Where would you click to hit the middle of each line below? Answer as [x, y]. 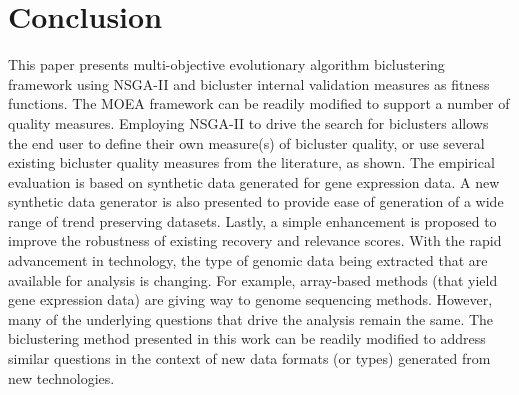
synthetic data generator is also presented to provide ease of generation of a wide [256, 201]
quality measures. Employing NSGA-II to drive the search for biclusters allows [248, 122]
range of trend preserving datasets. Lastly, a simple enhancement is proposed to [252, 220]
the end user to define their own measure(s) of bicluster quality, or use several [246, 142]
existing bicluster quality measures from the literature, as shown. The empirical [251, 162]
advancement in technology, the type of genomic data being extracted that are [248, 260]
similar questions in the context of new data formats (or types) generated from [249, 358]
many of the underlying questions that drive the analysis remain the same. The [251, 318]
